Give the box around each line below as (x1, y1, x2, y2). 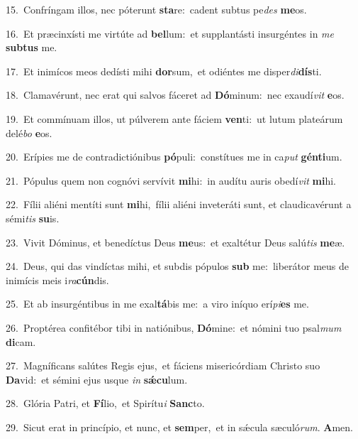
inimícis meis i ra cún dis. (6, 272, 109, 287)
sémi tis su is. (6, 210, 60, 225)
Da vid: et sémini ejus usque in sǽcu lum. (6, 372, 188, 386)
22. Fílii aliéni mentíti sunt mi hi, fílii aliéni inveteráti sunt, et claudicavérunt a (6, 197, 352, 212)
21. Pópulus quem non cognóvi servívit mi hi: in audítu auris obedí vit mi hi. (6, 173, 336, 188)
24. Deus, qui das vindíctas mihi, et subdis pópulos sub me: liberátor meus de (6, 259, 349, 273)
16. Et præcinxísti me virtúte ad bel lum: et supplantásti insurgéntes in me (6, 26, 335, 40)
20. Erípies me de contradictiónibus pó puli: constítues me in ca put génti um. (6, 149, 342, 164)
